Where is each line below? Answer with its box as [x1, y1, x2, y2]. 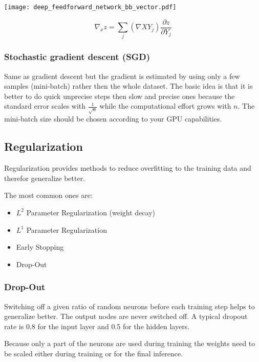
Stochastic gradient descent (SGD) [4, 50, 150, 63]
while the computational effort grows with [99, 100, 231, 111]
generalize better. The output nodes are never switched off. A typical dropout [4, 311, 248, 321]
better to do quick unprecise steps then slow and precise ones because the [4, 90, 235, 101]
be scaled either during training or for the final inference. [4, 348, 183, 358]
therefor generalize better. [4, 172, 85, 183]
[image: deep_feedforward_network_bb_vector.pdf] [4, 4, 177, 11]
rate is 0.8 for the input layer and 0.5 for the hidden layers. [4, 320, 190, 331]
